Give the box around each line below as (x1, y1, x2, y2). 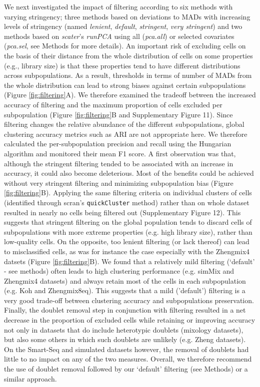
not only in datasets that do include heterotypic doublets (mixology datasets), (4, 324, 243, 335)
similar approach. (4, 373, 57, 384)
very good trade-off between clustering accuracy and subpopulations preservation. (4, 295, 254, 305)
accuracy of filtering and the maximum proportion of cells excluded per (4, 99, 222, 109)
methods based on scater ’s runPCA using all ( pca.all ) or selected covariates (4, 30, 234, 41)
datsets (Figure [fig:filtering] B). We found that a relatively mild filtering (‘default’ (4, 256, 255, 266)
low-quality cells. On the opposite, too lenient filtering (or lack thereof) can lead (4, 236, 249, 247)
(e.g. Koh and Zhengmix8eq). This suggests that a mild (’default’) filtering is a (4, 285, 245, 296)
